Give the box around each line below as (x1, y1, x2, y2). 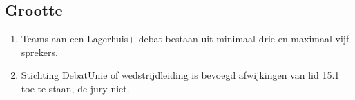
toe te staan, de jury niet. (21, 81, 130, 95)
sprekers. (21, 45, 58, 59)
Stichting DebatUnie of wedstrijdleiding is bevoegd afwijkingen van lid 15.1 (21, 68, 340, 82)
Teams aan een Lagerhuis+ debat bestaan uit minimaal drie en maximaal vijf (21, 32, 349, 46)
